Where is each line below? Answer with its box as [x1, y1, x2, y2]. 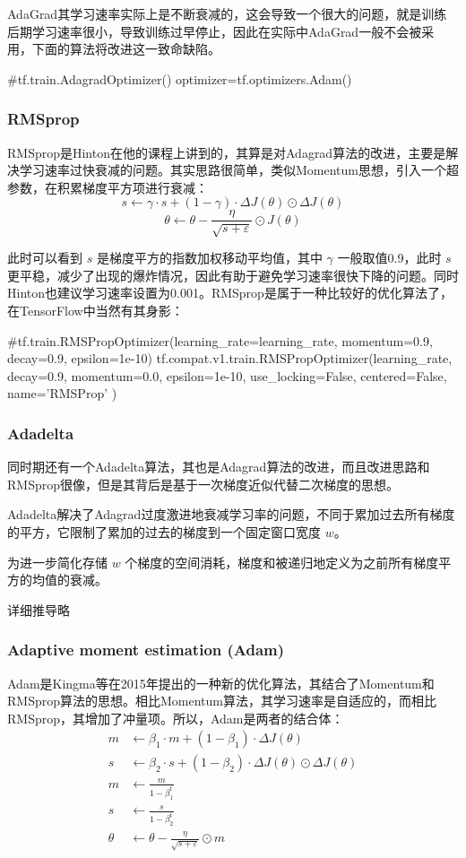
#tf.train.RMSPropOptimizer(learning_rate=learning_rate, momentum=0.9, [7, 331, 433, 350]
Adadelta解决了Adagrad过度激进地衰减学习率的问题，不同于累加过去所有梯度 [7, 505, 455, 524]
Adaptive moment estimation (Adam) [7, 638, 285, 661]
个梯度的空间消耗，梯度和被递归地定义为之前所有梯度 [125, 552, 439, 571]
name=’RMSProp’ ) [7, 384, 117, 403]
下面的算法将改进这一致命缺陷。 [31, 39, 220, 58]
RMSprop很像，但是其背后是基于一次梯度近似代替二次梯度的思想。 [7, 474, 399, 493]
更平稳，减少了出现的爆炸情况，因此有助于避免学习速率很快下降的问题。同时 [7, 265, 459, 284]
